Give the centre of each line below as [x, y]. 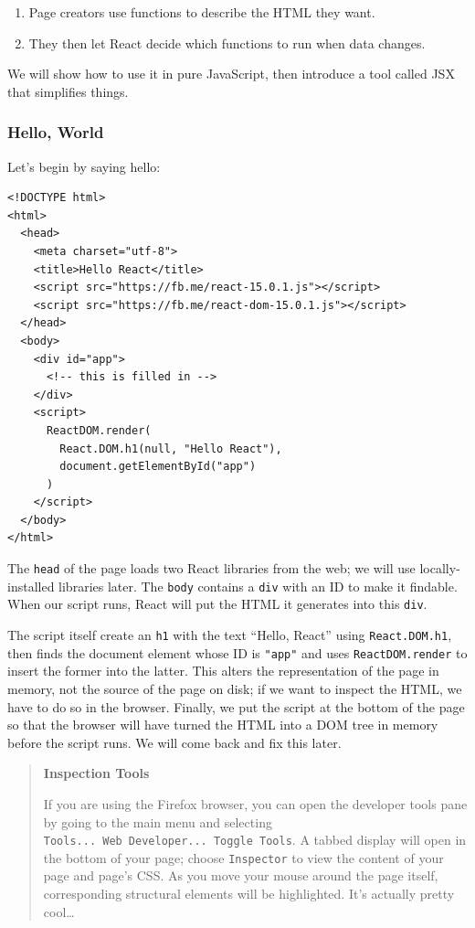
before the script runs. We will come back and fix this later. [174, 742]
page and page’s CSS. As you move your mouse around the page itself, [241, 875]
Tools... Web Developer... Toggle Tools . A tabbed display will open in [255, 840]
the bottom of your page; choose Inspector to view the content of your [243, 857]
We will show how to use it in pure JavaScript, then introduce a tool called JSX [231, 74]
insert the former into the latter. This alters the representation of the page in [223, 671]
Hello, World [56, 132]
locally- [440, 568]
